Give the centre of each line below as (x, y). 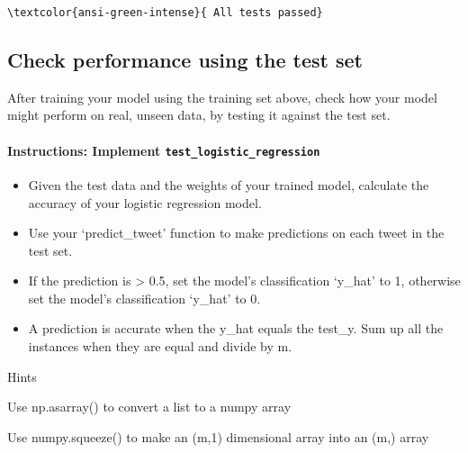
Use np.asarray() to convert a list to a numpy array (149, 407)
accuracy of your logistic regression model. (145, 202)
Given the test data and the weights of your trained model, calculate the (229, 184)
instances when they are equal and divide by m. (160, 346)
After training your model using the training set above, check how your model (222, 97)
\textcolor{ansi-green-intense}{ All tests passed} (165, 13)
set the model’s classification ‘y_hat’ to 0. (144, 298)
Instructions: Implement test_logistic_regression (164, 150)
